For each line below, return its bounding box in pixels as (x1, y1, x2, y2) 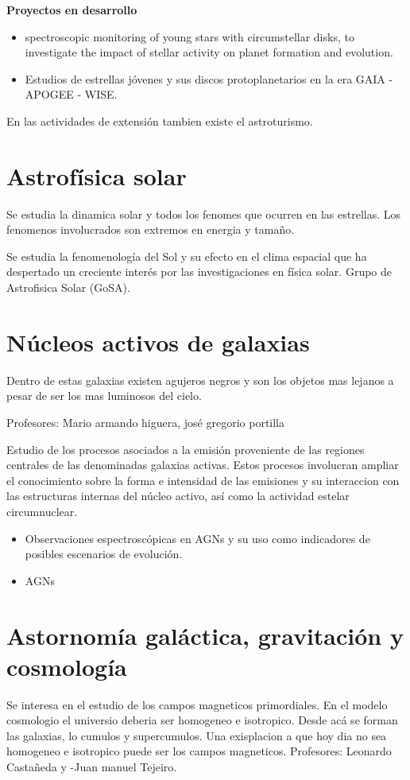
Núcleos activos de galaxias (6, 325, 310, 358)
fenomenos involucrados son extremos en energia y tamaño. (6, 221, 295, 238)
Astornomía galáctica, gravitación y (6, 619, 404, 651)
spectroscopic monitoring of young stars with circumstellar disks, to (25, 28, 354, 45)
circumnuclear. (6, 503, 78, 519)
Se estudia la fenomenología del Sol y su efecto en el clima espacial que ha (6, 247, 367, 264)
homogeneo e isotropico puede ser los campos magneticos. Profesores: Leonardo (6, 743, 392, 759)
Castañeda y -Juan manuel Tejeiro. (6, 759, 177, 774)
